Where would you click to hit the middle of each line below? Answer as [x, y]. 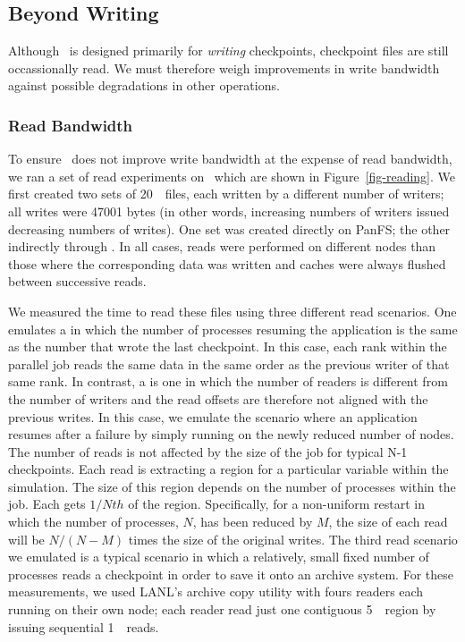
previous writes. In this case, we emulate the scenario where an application [213, 416]
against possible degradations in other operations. [144, 85]
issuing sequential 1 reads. [84, 626]
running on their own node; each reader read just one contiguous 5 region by [222, 609]
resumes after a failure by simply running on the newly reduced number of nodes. [231, 434]
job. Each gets [47, 504]
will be [26, 539]
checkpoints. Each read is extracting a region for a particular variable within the [228, 469]
